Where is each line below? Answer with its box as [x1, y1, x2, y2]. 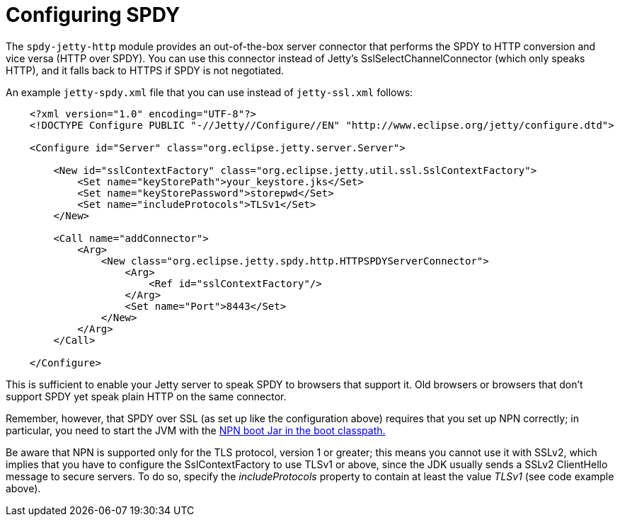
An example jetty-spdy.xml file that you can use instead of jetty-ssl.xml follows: [6, 86, 413, 98]
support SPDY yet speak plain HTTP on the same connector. [6, 390, 287, 402]
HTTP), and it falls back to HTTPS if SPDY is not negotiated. [6, 64, 285, 76]
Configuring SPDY [6, 3, 180, 27]
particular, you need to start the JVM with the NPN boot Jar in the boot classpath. [6, 424, 386, 436]
